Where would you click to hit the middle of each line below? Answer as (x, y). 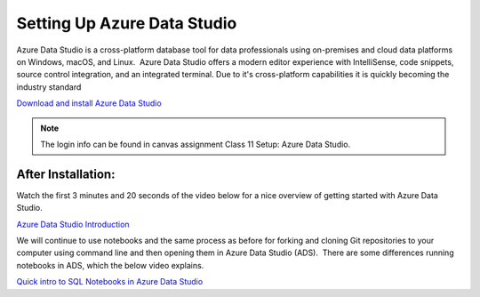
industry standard (49, 87)
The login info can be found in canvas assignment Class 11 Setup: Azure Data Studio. (196, 144)
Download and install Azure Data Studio (89, 103)
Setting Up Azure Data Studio (127, 23)
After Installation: (66, 174)
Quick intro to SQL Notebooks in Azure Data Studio (110, 282)
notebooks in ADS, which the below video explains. (110, 265)
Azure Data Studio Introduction (73, 224)
